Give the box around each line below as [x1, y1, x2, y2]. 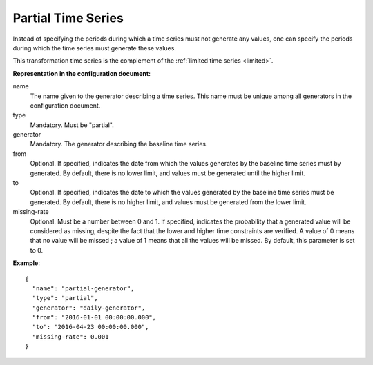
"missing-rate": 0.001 [32, 333, 109, 341]
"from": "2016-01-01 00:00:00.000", [32, 314, 157, 322]
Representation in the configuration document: [12, 69, 151, 77]
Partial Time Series [12, 10, 124, 26]
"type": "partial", [32, 294, 98, 302]
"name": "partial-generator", [32, 284, 135, 293]
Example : [12, 259, 41, 267]
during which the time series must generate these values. [12, 43, 176, 52]
